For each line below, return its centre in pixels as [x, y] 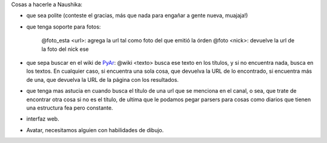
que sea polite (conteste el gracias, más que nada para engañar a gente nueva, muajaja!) [137, 16]
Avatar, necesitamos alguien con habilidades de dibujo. [95, 130]
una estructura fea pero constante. [70, 108]
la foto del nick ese [65, 49]
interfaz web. [43, 119]
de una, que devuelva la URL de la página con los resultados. [102, 79]
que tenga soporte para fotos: [64, 27]
